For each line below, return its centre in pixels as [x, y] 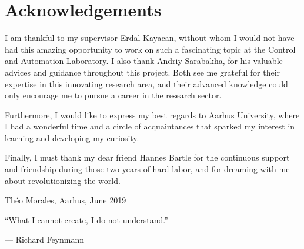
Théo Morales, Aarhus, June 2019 [66, 200]
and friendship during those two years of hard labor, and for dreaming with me [147, 169]
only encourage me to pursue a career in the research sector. [113, 95]
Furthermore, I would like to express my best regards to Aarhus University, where [152, 115]
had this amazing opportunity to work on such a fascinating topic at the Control [150, 49]
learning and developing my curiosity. [72, 137]
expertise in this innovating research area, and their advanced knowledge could [146, 83]
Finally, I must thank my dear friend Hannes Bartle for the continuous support [147, 157]
